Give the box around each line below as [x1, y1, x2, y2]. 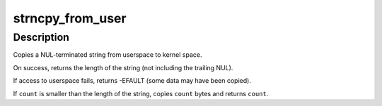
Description [13, 31, 70, 44]
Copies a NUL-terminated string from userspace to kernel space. [13, 51, 202, 59]
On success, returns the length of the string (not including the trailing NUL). [13, 63, 233, 72]
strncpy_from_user [13, 11, 127, 26]
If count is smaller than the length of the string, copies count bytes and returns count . [13, 89, 269, 98]
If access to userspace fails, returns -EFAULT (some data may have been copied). [13, 77, 251, 85]
